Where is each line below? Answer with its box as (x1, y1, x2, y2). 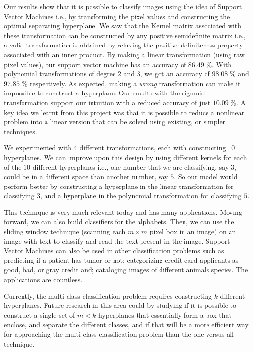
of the (4, 162, 22, 172)
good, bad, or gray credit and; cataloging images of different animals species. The (4, 264, 248, 275)
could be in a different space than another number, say (4, 171, 168, 182)
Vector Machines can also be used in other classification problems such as (4, 245, 224, 256)
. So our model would (174, 171, 238, 182)
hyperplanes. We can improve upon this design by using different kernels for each (4, 152, 247, 162)
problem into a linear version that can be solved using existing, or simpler (4, 117, 226, 127)
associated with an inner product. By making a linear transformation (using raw (4, 49, 245, 59)
